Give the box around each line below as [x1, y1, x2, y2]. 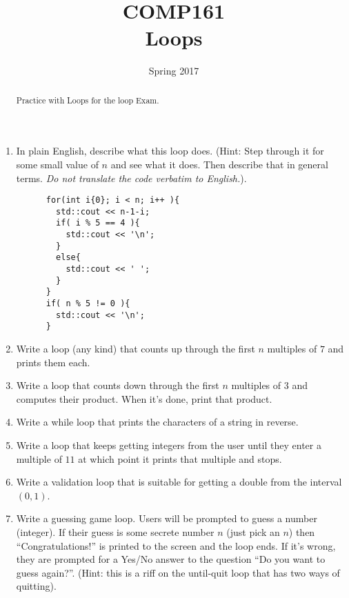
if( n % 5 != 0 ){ [46, 299, 130, 309]
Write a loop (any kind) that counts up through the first [16, 341, 255, 356]
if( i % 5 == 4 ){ [56, 218, 140, 228]
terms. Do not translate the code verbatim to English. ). [16, 170, 247, 185]
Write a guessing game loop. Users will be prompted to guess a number [16, 511, 317, 526]
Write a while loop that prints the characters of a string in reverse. [16, 415, 299, 429]
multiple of [16, 451, 62, 466]
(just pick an [226, 524, 280, 539]
